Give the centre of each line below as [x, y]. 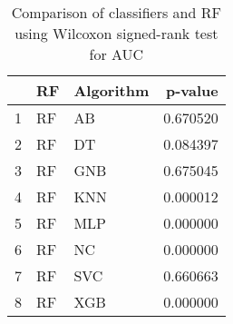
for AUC [116, 54]
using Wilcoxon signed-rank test [116, 33]
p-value [192, 90]
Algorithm [112, 90]
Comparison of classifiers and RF [116, 12]
